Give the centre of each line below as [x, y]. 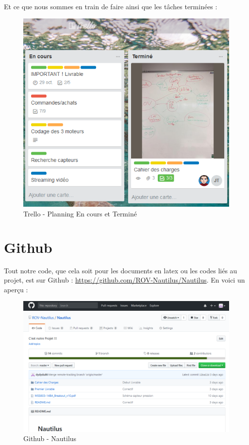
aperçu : [16, 289]
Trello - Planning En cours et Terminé [80, 213]
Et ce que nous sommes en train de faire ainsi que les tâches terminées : [111, 6]
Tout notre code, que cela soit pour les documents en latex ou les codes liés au [121, 270]
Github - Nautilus [50, 438]
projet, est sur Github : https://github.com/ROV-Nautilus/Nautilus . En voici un [124, 280]
